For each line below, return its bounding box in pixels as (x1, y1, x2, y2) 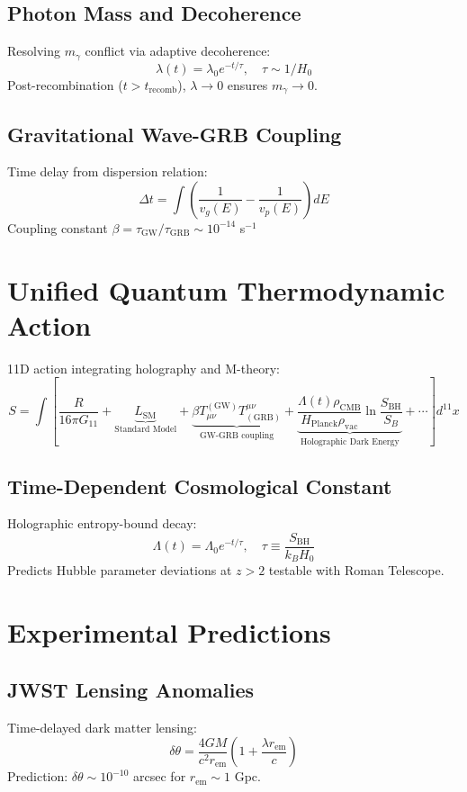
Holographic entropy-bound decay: (7, 514, 197, 533)
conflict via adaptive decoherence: (85, 41, 271, 60)
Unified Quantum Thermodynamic (7, 271, 445, 308)
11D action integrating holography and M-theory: (7, 358, 280, 377)
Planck (310, 419, 338, 429)
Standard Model (114, 424, 177, 434)
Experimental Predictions (7, 614, 331, 651)
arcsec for (133, 767, 186, 786)
